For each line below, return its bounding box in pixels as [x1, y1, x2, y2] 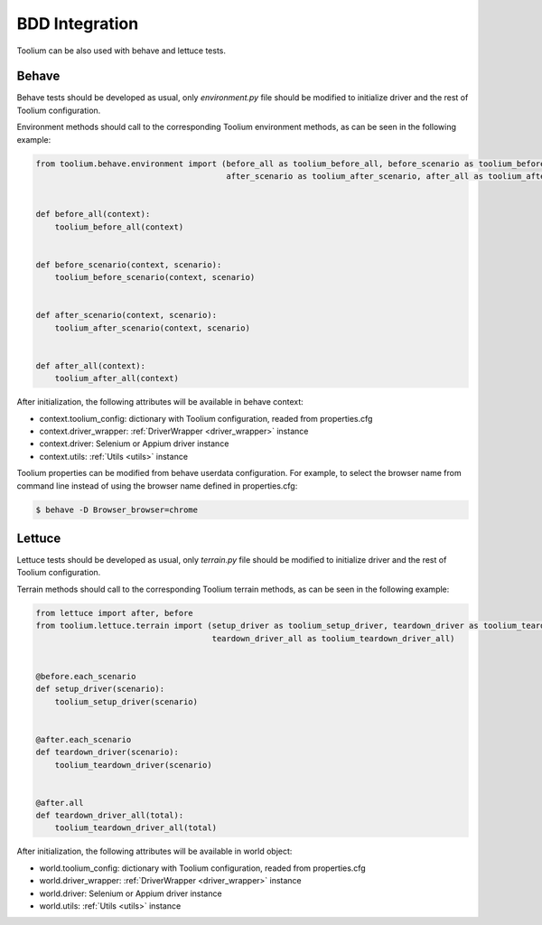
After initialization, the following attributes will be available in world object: [16, 846, 293, 857]
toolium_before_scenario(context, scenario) [54, 272, 256, 283]
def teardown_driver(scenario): [35, 747, 180, 758]
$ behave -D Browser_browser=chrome [35, 504, 199, 515]
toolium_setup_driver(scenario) [54, 696, 199, 706]
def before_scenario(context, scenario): [35, 259, 222, 270]
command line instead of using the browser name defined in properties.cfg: [16, 480, 298, 491]
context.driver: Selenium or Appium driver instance [39, 438, 229, 449]
